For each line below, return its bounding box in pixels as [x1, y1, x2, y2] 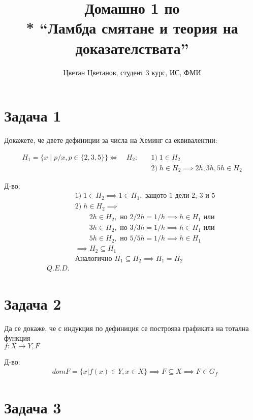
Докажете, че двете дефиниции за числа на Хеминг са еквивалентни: [4, 135, 217, 145]
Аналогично [75, 255, 112, 262]
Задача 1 [4, 105, 61, 126]
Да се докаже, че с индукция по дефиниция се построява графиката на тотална [4, 322, 249, 333]
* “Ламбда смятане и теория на [26, 17, 238, 38]
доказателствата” [75, 37, 189, 58]
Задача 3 [4, 397, 61, 417]
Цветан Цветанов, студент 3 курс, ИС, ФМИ [63, 67, 201, 77]
